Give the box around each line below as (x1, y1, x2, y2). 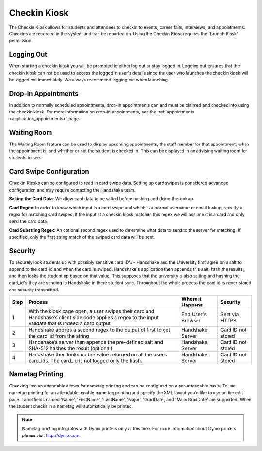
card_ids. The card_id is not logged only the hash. (28, 357, 143, 364)
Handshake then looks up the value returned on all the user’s (28, 351, 167, 358)
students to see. (9, 155, 41, 161)
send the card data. (9, 218, 48, 224)
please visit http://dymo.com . (22, 432, 81, 438)
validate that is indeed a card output (28, 320, 111, 327)
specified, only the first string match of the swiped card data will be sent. (9, 234, 155, 240)
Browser (181, 317, 201, 323)
